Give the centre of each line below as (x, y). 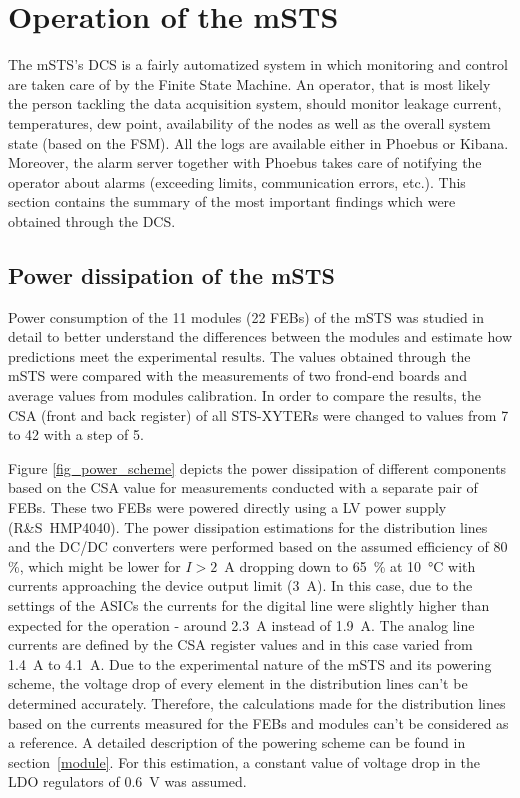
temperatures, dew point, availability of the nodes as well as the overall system (249, 122)
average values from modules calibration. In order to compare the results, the (245, 395)
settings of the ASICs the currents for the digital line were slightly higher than (249, 604)
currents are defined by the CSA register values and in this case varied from (240, 644)
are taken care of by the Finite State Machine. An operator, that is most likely (249, 83)
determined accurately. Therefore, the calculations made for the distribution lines (257, 702)
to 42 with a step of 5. (76, 434)
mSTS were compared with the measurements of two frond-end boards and (237, 375)
